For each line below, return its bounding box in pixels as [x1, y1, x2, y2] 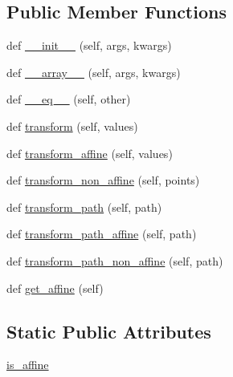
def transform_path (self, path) [6, 198, 162, 215]
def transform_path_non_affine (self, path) [6, 252, 223, 269]
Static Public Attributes [6, 318, 211, 343]
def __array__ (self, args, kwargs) [6, 63, 181, 80]
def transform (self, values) [6, 117, 138, 134]
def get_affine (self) [6, 279, 104, 296]
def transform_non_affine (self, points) [6, 172, 200, 188]
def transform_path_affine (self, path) [6, 225, 197, 242]
